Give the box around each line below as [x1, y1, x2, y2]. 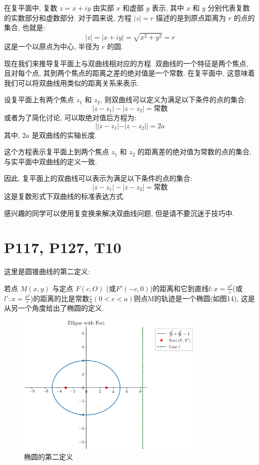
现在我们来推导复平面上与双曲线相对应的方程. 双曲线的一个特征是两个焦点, [4, 58, 248, 68]
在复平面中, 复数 [4, 3, 57, 13]
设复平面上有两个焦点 [4, 94, 74, 105]
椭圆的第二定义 [24, 451, 73, 462]
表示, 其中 [151, 3, 184, 13]
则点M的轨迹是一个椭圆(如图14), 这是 [133, 293, 255, 303]
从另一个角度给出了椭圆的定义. [4, 303, 104, 313]
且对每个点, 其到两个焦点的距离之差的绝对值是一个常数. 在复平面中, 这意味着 [4, 68, 255, 78]
